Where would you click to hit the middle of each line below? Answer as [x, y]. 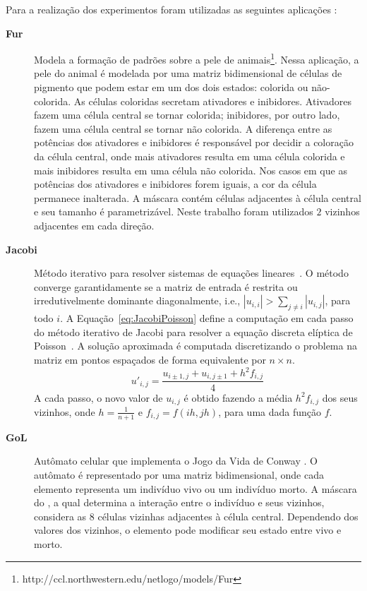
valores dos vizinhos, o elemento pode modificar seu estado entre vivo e [188, 530]
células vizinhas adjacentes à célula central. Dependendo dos [228, 516]
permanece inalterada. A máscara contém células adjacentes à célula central [198, 197]
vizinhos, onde [65, 411]
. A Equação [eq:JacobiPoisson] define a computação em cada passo [207, 318]
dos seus [340, 397]
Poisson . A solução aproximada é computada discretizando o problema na [195, 346]
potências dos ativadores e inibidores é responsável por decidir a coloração [194, 142]
